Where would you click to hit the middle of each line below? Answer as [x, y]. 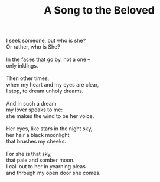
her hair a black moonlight [38, 135]
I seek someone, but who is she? [46, 41]
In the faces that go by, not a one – [48, 59]
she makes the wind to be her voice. [50, 116]
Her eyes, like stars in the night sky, [49, 129]
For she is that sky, [29, 154]
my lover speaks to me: [35, 110]
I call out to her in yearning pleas [46, 167]
